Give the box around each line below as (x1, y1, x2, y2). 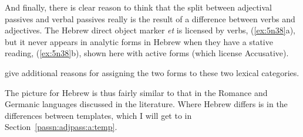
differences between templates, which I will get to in (5, 109, 192, 121)
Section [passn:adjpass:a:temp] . (5, 121, 117, 133)
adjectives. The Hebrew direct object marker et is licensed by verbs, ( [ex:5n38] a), (5, 24, 295, 36)
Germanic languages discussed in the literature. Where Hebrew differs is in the (5, 98, 288, 110)
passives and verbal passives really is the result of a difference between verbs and (5, 12, 295, 25)
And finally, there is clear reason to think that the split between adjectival (5, 1, 272, 13)
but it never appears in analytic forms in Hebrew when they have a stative (5, 35, 273, 47)
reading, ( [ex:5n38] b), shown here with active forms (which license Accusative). (5, 47, 289, 59)
